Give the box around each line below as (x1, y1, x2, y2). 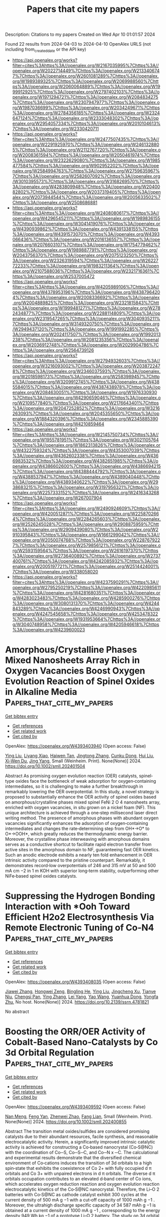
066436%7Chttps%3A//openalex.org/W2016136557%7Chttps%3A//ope (12, 236, 161, 242)
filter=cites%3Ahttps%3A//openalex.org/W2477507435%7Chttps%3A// (12, 136, 160, 142)
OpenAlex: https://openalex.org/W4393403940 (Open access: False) (5, 743, 146, 749)
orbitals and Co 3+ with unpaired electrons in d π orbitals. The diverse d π (5, 1170, 156, 1176)
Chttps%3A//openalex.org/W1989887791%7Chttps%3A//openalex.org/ (12, 247, 158, 253)
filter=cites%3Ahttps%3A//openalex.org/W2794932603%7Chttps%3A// (12, 357, 161, 363)
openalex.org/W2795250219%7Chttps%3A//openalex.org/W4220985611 (12, 584, 161, 590)
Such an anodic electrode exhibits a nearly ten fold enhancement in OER (5, 852, 153, 858)
